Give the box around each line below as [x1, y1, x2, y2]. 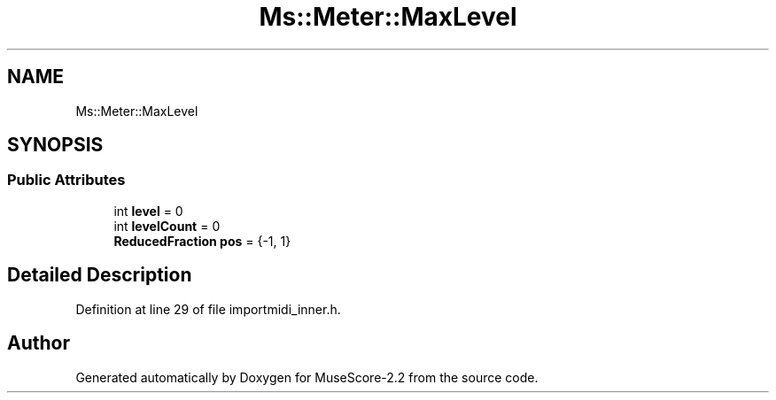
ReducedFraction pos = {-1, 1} [113, 233, 291, 249]
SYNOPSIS [7, 134, 104, 157]
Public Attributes [7, 171, 126, 189]
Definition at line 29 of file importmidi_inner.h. [75, 301, 341, 317]
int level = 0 [113, 203, 183, 219]
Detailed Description [7, 264, 192, 287]
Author [7, 332, 70, 355]
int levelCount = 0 [113, 218, 221, 234]
